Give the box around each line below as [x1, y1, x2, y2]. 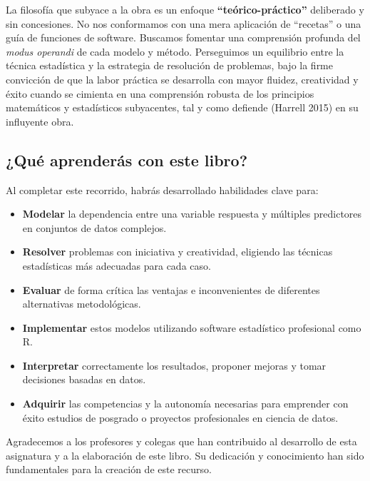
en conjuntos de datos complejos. [22, 220, 167, 235]
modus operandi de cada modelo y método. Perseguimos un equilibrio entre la [6, 44, 344, 59]
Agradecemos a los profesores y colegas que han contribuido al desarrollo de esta [6, 434, 357, 449]
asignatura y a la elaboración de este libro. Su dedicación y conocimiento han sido [6, 447, 364, 462]
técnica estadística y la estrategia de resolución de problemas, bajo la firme [6, 58, 334, 73]
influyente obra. [6, 113, 74, 128]
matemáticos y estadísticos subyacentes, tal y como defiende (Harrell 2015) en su [6, 100, 359, 115]
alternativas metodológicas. [22, 296, 141, 311]
